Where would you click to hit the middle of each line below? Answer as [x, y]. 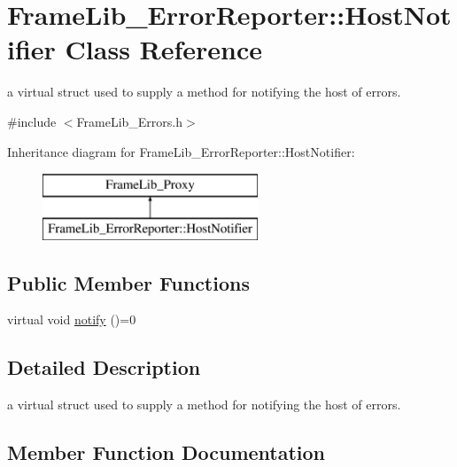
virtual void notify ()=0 [72, 319]
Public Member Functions [128, 282]
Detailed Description [104, 367]
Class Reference [164, 49]
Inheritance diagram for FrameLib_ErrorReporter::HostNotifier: [181, 151]
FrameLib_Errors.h [130, 121]
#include [32, 121]
